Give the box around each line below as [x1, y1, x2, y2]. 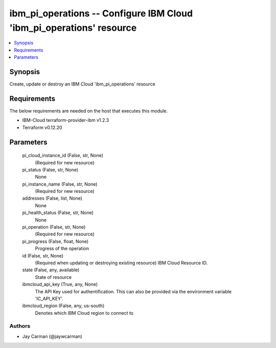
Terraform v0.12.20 [22, 124, 62, 130]
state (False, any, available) [22, 267, 80, 273]
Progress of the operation [35, 246, 89, 252]
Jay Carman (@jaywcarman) [22, 333, 83, 339]
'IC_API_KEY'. [35, 295, 63, 301]
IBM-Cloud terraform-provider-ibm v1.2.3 [22, 117, 109, 123]
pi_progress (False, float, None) [22, 238, 89, 244]
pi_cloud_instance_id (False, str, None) [22, 153, 104, 159]
